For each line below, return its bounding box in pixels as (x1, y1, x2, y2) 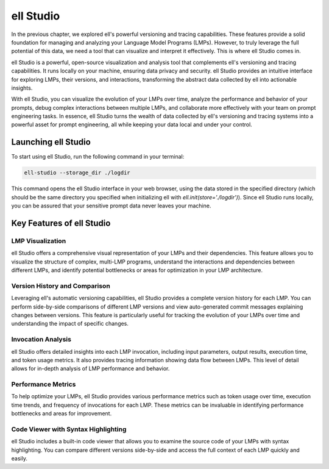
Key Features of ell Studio (11, 218, 111, 228)
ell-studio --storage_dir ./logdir (24, 170, 130, 176)
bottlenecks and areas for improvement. (11, 410, 112, 417)
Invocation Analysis (11, 335, 71, 344)
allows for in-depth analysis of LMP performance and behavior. (11, 365, 170, 372)
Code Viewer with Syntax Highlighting (11, 424, 127, 433)
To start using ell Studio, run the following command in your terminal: (11, 153, 185, 160)
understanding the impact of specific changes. (11, 320, 129, 328)
